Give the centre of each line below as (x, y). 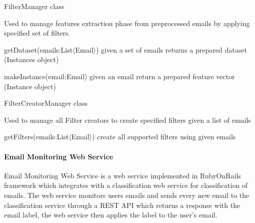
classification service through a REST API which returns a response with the (122, 205)
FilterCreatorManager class (46, 103)
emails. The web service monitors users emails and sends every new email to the (127, 195)
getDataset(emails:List (38, 49)
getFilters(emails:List (36, 137)
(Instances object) (31, 59)
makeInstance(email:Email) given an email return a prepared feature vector (119, 76)
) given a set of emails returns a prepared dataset (171, 49)
